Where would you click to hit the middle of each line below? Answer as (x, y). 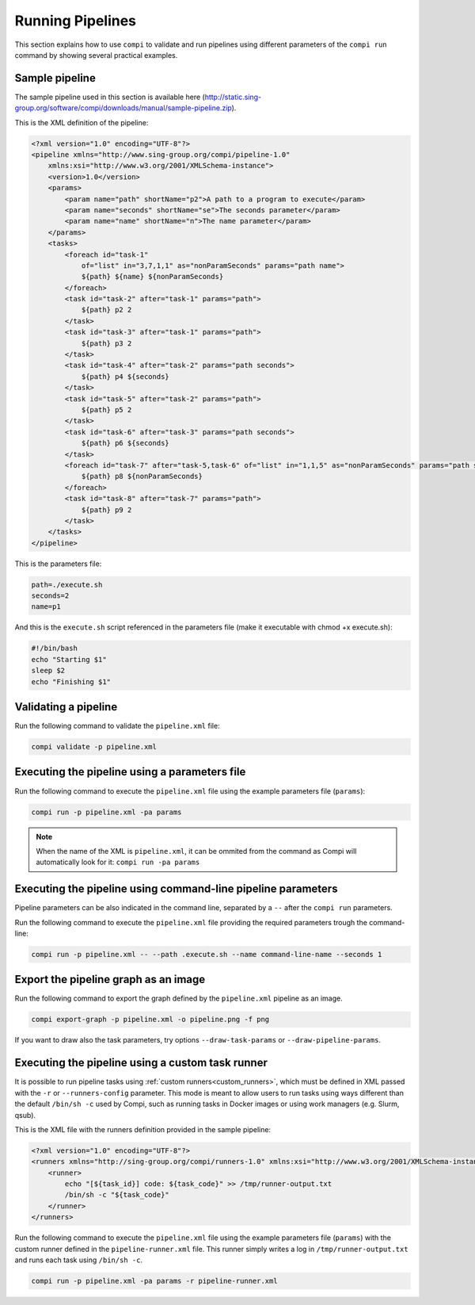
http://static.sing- (233, 97)
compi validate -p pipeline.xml (94, 747)
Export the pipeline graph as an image (110, 980)
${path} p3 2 (106, 343)
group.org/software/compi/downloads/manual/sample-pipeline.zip (123, 108)
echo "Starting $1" (69, 659)
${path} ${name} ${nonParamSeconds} (152, 277)
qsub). (25, 1115)
